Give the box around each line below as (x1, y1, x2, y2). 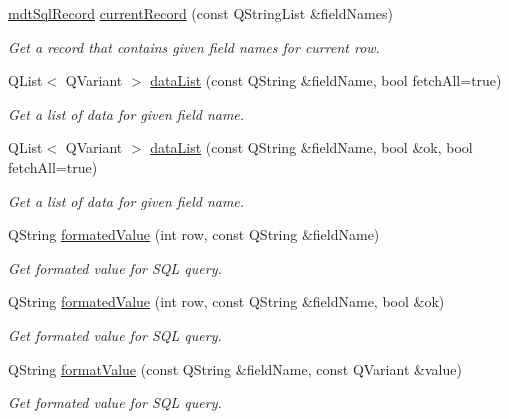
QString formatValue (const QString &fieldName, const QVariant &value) (8, 358, 462, 379)
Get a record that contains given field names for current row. (8, 36, 380, 57)
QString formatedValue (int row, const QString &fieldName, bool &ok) (8, 291, 445, 312)
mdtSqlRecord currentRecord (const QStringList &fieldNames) (8, 3, 393, 23)
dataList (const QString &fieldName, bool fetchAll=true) (150, 70, 502, 91)
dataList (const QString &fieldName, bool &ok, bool (150, 137, 473, 158)
